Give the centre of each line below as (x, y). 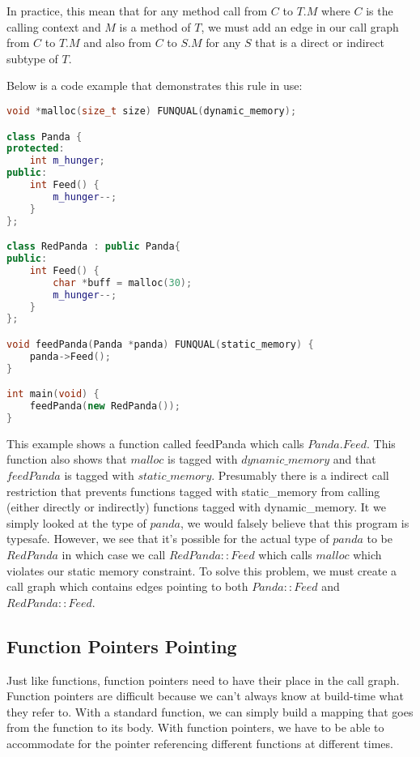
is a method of (155, 26)
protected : (36, 149)
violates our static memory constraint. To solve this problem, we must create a (202, 570)
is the (380, 11)
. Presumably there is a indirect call (300, 475)
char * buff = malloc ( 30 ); (123, 282)
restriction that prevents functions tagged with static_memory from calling (193, 491)
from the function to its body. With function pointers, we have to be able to (195, 727)
